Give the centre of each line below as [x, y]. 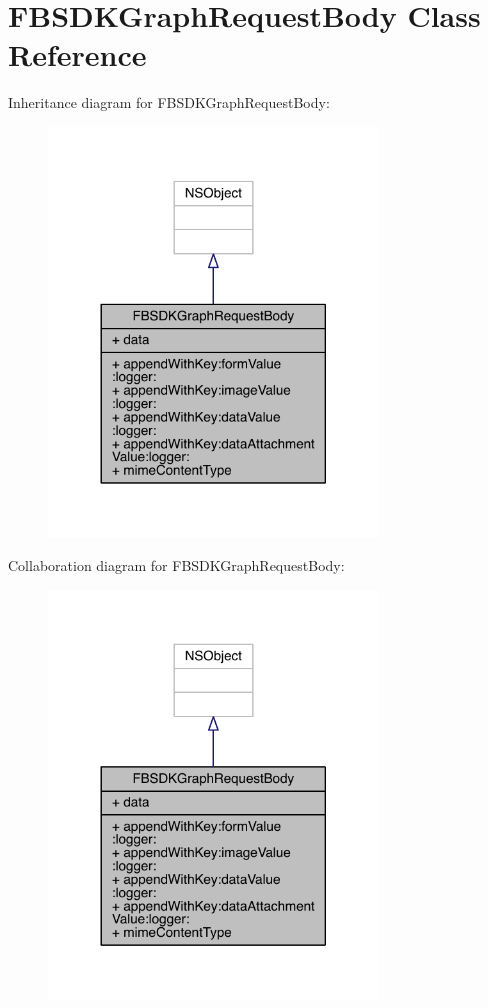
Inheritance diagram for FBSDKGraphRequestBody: [169, 102]
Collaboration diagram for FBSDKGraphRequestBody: [176, 565]
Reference [77, 54]
